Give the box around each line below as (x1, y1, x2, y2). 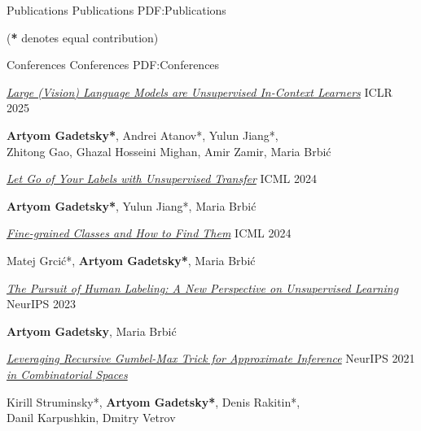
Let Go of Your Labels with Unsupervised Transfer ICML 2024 (7, 170, 317, 187)
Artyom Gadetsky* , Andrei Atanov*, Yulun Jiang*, (7, 126, 278, 143)
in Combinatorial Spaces (7, 365, 128, 382)
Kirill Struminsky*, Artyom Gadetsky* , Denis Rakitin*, (7, 393, 300, 410)
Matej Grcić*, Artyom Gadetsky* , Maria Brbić (7, 251, 256, 268)
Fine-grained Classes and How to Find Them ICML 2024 (7, 224, 292, 242)
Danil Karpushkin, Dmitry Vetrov (7, 409, 176, 426)
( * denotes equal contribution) (7, 28, 159, 46)
